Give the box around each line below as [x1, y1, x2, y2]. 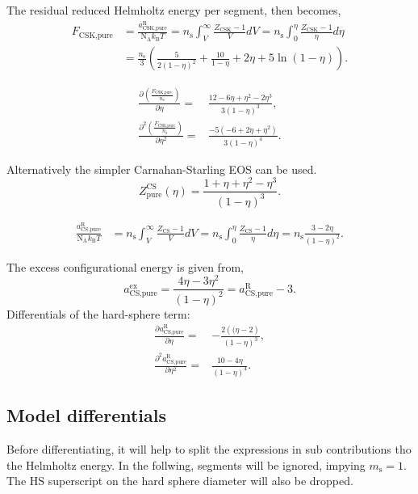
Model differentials [6, 403, 167, 428]
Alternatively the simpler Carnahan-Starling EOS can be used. [6, 160, 317, 177]
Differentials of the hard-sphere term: [6, 305, 190, 322]
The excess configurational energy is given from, [6, 258, 244, 275]
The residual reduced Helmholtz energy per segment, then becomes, [6, 2, 341, 18]
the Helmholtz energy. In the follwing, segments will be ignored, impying [6, 456, 366, 473]
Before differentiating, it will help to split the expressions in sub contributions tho [6, 441, 412, 458]
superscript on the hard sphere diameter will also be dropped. [48, 472, 353, 489]
